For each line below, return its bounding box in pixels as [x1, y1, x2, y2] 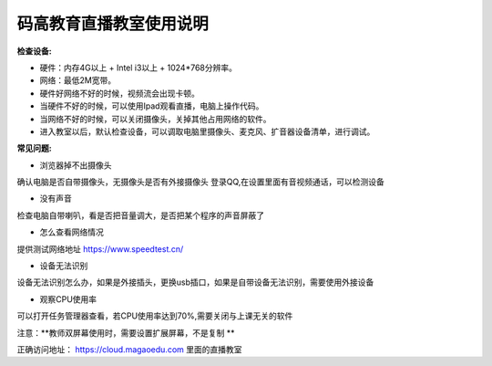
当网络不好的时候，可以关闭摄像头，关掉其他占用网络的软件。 [39, 113, 272, 124]
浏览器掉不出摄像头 [39, 160, 112, 171]
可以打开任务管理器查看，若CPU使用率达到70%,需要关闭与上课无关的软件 [16, 310, 293, 321]
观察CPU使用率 [39, 293, 97, 305]
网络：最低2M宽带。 [39, 75, 117, 86]
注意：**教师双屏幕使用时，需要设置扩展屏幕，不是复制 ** [16, 327, 235, 338]
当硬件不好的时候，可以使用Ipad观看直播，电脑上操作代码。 [39, 100, 264, 111]
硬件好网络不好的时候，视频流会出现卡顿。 [39, 88, 200, 99]
